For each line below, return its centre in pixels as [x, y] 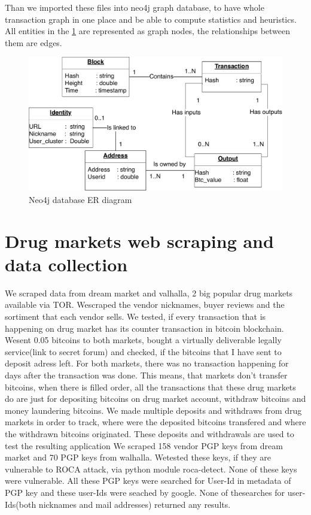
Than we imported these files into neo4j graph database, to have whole [135, 7]
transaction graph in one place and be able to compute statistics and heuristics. [151, 19]
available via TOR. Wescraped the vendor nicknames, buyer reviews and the [145, 305]
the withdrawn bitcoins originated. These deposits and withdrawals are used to [150, 434]
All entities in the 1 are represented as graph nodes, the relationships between [148, 31]
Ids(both [21, 504]
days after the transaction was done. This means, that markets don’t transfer [146, 375]
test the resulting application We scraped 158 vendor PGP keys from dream [144, 445]
